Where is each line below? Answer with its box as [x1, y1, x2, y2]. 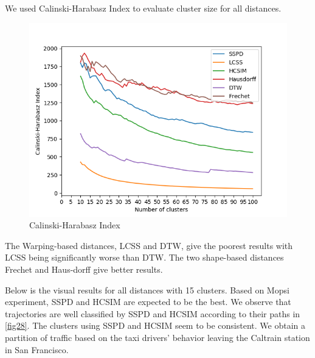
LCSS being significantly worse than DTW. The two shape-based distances [5, 251, 284, 264]
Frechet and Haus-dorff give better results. [5, 262, 163, 275]
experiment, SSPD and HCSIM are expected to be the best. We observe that [5, 295, 291, 308]
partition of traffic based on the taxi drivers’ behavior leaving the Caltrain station [5, 331, 310, 343]
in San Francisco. [5, 343, 69, 356]
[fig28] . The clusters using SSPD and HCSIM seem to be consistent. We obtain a [5, 319, 305, 332]
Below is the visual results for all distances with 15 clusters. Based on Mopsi [5, 283, 289, 296]
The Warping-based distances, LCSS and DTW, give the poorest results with [5, 239, 293, 251]
